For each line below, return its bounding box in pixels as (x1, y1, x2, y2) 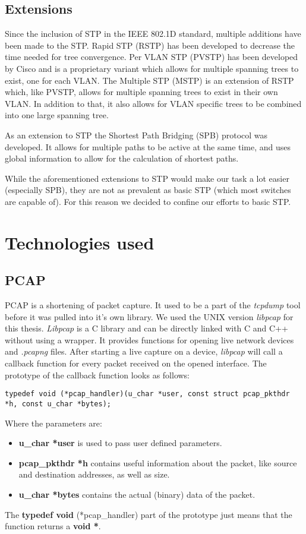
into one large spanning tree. (5, 109, 109, 121)
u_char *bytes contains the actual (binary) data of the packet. (18, 488, 255, 500)
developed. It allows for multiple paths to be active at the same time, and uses (5, 140, 291, 153)
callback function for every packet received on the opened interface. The (5, 357, 267, 369)
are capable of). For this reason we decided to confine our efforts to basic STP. (5, 195, 291, 207)
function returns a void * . (5, 520, 101, 532)
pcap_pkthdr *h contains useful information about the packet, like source (18, 456, 297, 469)
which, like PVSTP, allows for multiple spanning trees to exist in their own (5, 86, 278, 98)
